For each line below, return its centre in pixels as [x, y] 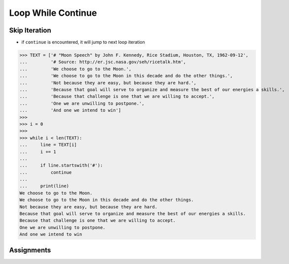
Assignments [30, 250]
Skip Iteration [30, 30]
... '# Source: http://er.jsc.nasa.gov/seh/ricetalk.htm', [103, 62]
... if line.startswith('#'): [61, 165]
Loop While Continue [53, 13]
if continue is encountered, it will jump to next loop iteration [83, 42]
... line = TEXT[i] [48, 145]
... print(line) [44, 186]
